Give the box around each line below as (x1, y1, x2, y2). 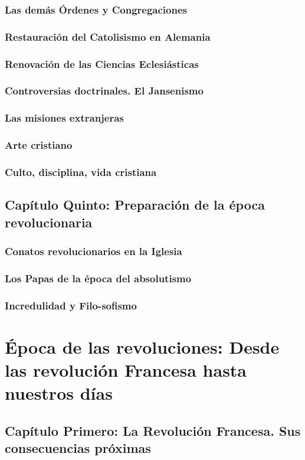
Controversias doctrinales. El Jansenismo (5, 83, 204, 98)
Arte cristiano (5, 138, 73, 152)
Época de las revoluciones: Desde (5, 334, 280, 358)
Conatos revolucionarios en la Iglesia (5, 244, 182, 258)
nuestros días (5, 381, 113, 405)
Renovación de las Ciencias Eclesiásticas (5, 56, 199, 71)
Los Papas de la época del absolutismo (5, 270, 192, 285)
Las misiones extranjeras (5, 110, 124, 125)
